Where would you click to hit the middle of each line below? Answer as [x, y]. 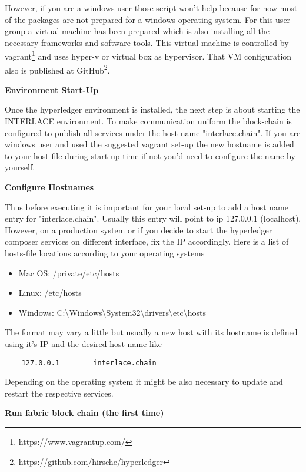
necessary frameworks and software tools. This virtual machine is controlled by [147, 42]
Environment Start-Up [52, 89]
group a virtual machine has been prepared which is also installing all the [137, 31]
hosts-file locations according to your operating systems [105, 253]
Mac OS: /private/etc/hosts [69, 273]
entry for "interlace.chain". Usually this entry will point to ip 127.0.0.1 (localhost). [153, 218]
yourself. [20, 167]
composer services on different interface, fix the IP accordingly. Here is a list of [147, 241]
